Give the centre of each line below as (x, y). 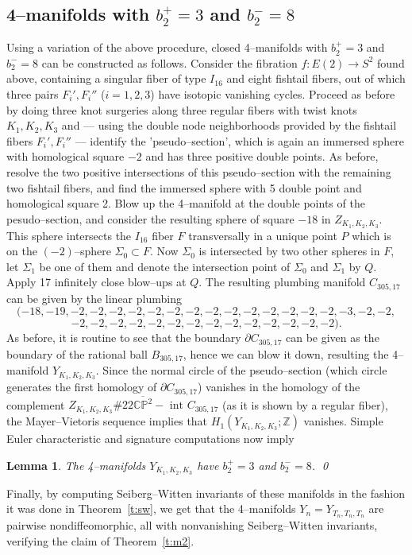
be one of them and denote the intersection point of (165, 266)
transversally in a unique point (263, 235)
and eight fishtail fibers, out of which (316, 78)
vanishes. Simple (343, 421)
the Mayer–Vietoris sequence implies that (107, 421)
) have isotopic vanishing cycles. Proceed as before (273, 93)
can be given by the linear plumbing (94, 298)
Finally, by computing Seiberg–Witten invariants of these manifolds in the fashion (206, 493)
